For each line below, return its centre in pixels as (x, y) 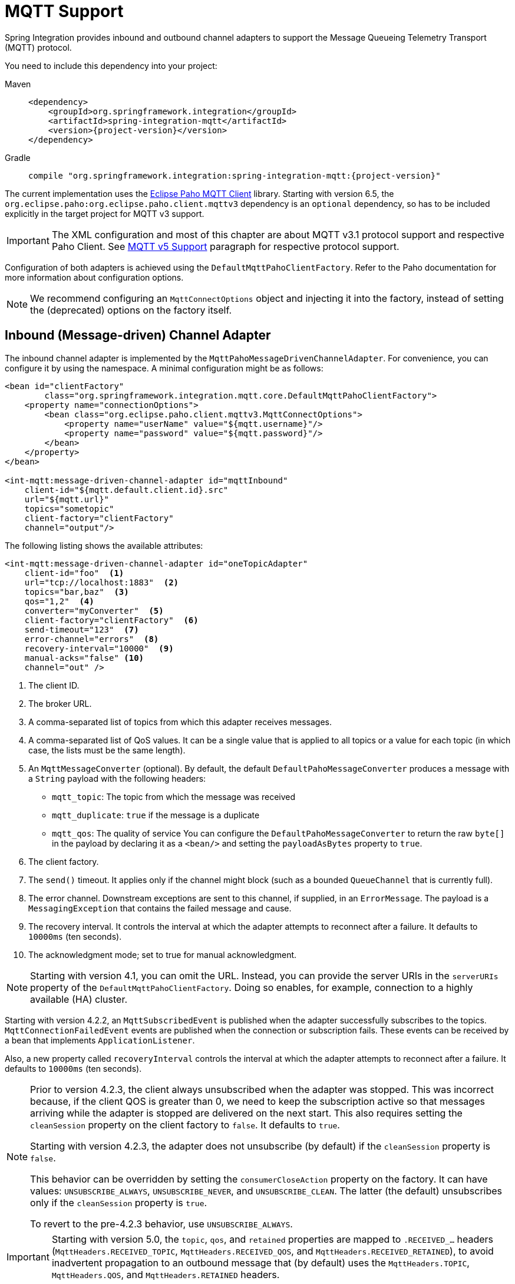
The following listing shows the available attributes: (104, 545)
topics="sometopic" (69, 508)
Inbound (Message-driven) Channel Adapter (138, 335)
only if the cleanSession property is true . (119, 1202)
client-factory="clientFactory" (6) (111, 620)
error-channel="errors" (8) (92, 639)
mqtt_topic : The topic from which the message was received (174, 796)
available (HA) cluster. (79, 999)
